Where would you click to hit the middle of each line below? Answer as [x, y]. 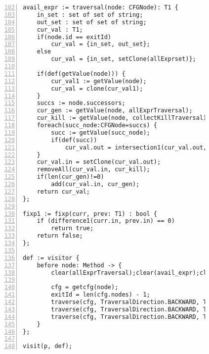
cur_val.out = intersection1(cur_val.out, [136, 147]
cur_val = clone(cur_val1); [97, 88]
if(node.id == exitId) [74, 37]
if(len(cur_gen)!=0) [70, 177]
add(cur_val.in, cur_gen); [95, 184]
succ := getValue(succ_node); [101, 132]
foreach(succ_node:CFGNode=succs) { [97, 125]
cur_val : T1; [60, 29]
